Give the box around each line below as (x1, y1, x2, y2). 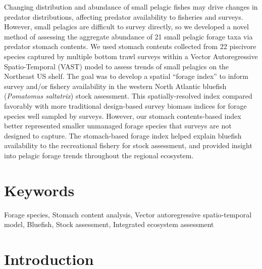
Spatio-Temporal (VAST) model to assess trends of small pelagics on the (4, 61, 229, 71)
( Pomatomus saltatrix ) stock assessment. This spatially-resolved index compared (4, 91, 252, 101)
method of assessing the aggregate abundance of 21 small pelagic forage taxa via (4, 31, 253, 41)
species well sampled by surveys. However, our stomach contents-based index (4, 110, 241, 121)
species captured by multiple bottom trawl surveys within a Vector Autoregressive (4, 51, 258, 61)
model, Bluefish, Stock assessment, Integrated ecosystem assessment (4, 219, 214, 230)
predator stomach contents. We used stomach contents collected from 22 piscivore (4, 41, 256, 52)
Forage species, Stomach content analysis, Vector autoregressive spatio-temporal (4, 209, 252, 219)
